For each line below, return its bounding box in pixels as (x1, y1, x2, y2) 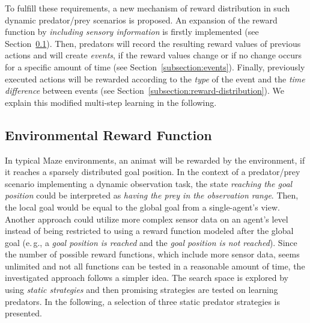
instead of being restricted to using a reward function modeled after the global (5, 224, 294, 237)
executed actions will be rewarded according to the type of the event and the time (5, 72, 305, 85)
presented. (5, 307, 42, 319)
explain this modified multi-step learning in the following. (5, 96, 217, 108)
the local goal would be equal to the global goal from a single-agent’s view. (5, 200, 280, 213)
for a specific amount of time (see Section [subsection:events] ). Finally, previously (5, 60, 305, 73)
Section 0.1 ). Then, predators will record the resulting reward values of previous (5, 37, 301, 49)
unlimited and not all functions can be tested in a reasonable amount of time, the (5, 259, 305, 272)
